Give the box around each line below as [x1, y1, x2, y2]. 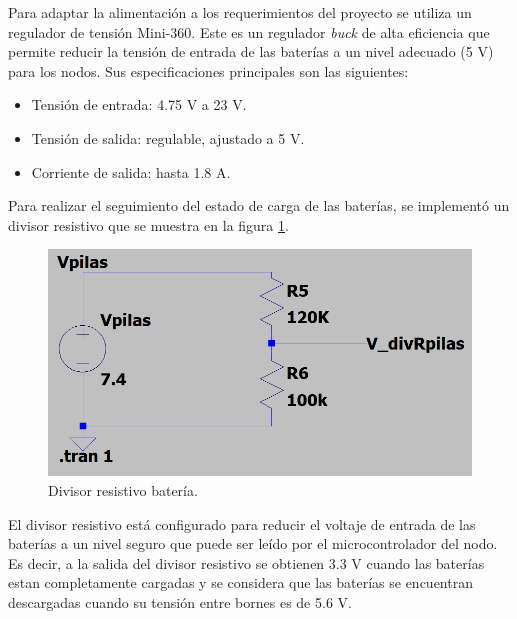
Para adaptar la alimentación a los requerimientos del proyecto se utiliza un [8, 2, 472, 22]
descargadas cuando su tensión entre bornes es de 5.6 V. [8, 591, 352, 612]
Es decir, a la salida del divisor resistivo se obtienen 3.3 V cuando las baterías [8, 552, 485, 573]
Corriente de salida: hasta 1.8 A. [31, 161, 231, 182]
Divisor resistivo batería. [48, 479, 198, 500]
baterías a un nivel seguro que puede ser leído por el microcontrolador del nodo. [8, 533, 498, 554]
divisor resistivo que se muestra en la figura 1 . [8, 214, 289, 235]
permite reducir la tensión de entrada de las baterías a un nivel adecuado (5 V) [8, 41, 494, 62]
